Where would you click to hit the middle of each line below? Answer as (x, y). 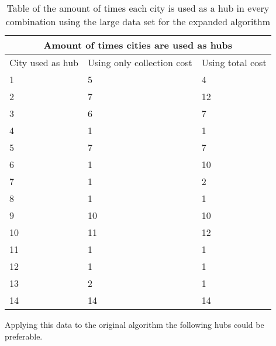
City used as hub (44, 62)
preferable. (24, 336)
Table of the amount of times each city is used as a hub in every (138, 8)
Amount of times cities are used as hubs (138, 45)
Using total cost (234, 62)
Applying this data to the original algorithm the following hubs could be (134, 324)
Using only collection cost (140, 62)
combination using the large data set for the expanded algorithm (138, 21)
